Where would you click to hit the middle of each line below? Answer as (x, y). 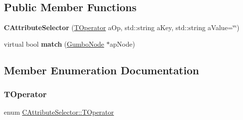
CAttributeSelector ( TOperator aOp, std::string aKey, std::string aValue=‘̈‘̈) (122, 27)
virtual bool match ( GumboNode (54, 43)
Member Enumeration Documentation (102, 70)
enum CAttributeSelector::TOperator (59, 112)
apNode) (122, 43)
